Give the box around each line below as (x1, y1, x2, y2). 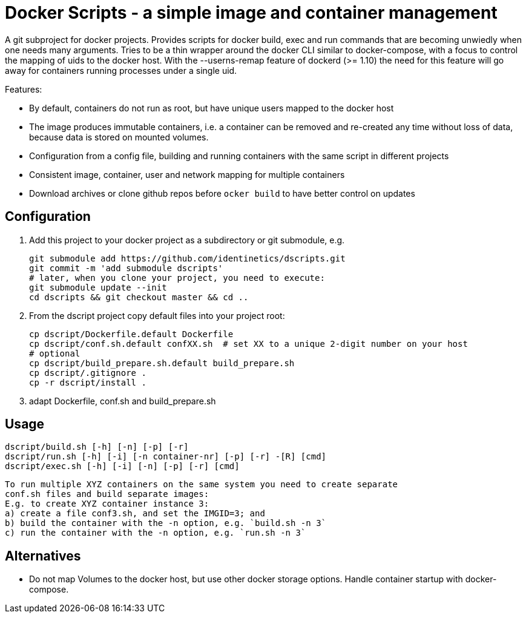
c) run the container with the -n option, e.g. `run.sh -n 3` (5, 528, 306, 538)
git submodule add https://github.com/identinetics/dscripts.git (29, 253, 346, 263)
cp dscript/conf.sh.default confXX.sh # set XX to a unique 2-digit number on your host (29, 338, 468, 349)
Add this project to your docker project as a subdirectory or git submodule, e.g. (29, 234, 345, 245)
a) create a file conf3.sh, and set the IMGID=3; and (5, 508, 265, 519)
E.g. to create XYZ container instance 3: (5, 499, 209, 509)
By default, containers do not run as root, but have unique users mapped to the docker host (29, 102, 394, 113)
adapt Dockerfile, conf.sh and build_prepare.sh (29, 395, 216, 406)
